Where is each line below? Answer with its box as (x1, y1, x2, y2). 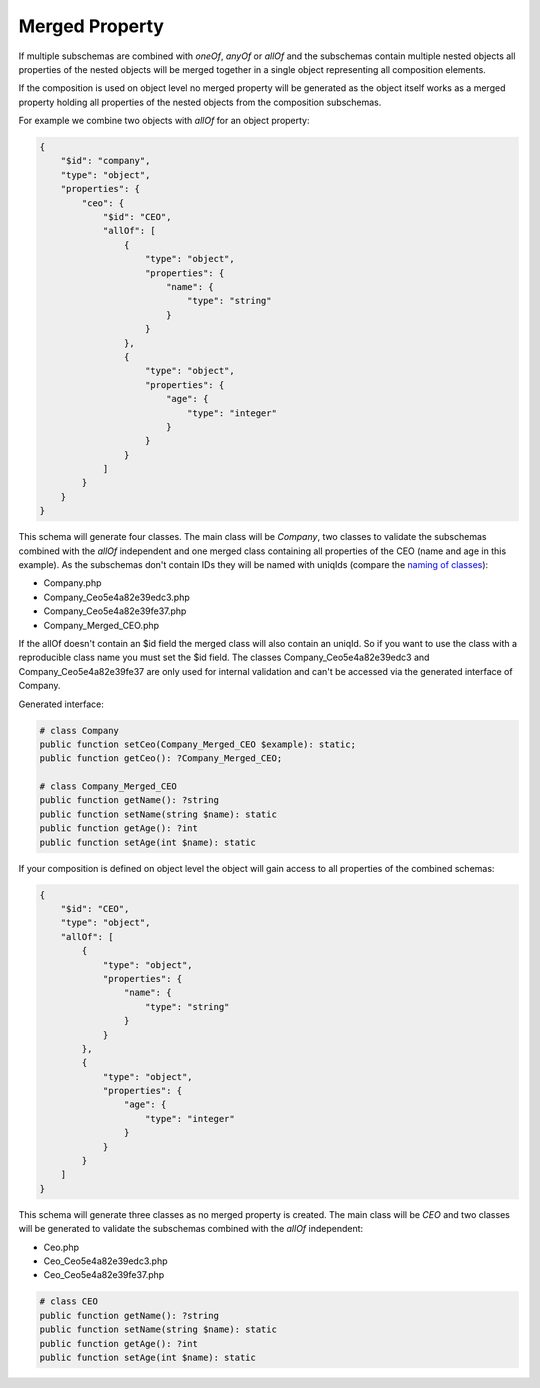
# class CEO (39, 1296, 99, 1307)
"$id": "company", (60, 155, 151, 167)
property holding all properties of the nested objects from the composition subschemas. (18, 96, 382, 108)
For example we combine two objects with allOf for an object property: (18, 115, 310, 127)
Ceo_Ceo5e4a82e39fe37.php (43, 1269, 165, 1281)
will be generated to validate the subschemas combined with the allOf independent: (18, 1223, 364, 1235)
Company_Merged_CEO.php (43, 619, 160, 631)
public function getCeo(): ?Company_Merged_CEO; (39, 753, 283, 764)
